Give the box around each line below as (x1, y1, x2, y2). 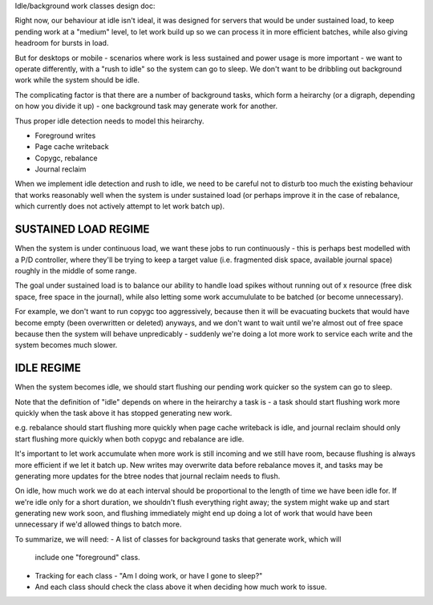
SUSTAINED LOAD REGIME (14, 223, 150, 236)
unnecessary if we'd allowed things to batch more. (14, 519, 182, 529)
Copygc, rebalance (34, 153, 98, 163)
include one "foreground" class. (34, 553, 140, 563)
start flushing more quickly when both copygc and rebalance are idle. (14, 434, 245, 444)
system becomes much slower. (14, 341, 118, 350)
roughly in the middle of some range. (14, 265, 137, 276)
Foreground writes (34, 131, 96, 140)
